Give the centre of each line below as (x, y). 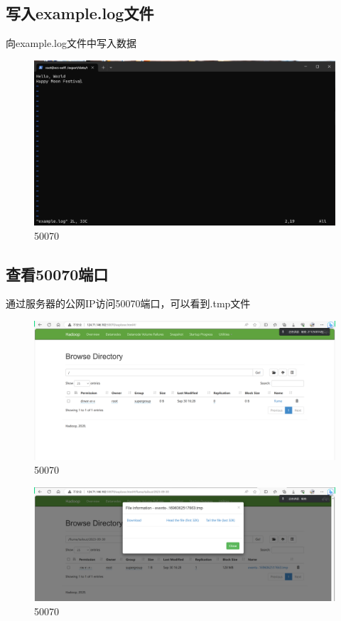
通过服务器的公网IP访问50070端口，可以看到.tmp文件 (128, 303)
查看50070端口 (57, 274)
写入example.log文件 (80, 13)
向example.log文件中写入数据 (71, 43)
